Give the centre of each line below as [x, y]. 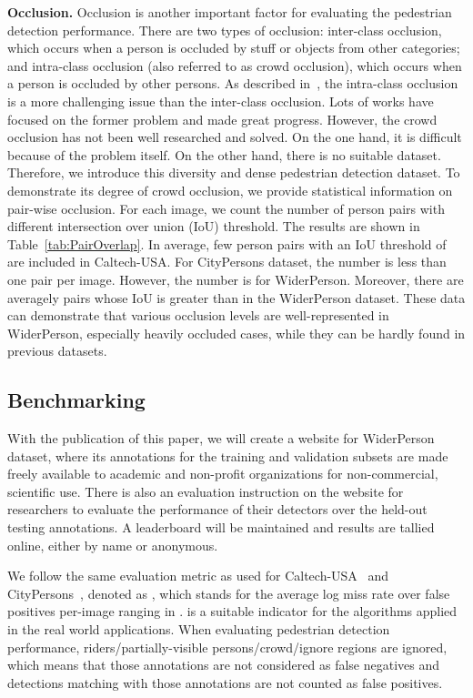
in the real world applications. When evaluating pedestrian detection [199, 629]
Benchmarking [76, 400]
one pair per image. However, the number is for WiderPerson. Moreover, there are [236, 279]
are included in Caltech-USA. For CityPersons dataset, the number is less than [227, 262]
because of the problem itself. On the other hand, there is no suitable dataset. [224, 154]
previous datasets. [57, 351]
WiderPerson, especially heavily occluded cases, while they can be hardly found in [236, 333]
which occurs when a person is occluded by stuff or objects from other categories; [234, 48]
